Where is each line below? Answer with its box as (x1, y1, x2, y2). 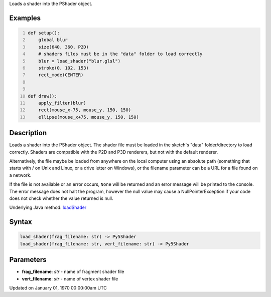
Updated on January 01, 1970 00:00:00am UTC (9, 284, 107, 290)
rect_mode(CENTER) (38, 72, 84, 78)
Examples (9, 14, 41, 22)
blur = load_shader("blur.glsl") (38, 58, 120, 64)
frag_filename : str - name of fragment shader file (22, 268, 124, 275)
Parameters (9, 255, 47, 264)
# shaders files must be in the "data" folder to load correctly (38, 51, 203, 57)
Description (9, 129, 47, 137)
